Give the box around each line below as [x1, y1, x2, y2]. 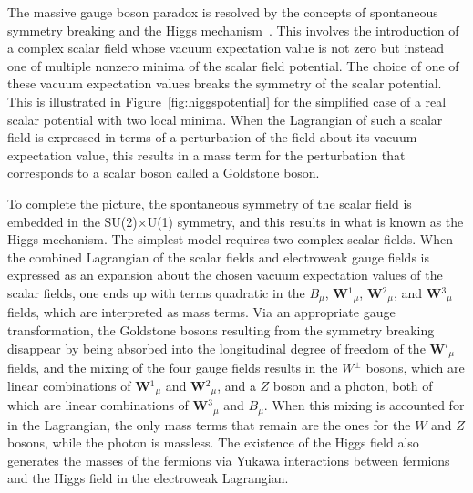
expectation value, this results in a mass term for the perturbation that [7, 145, 406, 164]
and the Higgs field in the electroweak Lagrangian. [7, 468, 289, 488]
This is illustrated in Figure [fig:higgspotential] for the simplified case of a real [7, 91, 447, 110]
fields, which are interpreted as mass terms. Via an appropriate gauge [7, 303, 396, 322]
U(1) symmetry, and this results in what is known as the [147, 211, 464, 231]
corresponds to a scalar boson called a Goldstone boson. [7, 163, 320, 182]
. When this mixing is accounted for [263, 395, 465, 415]
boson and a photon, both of [272, 375, 433, 395]
